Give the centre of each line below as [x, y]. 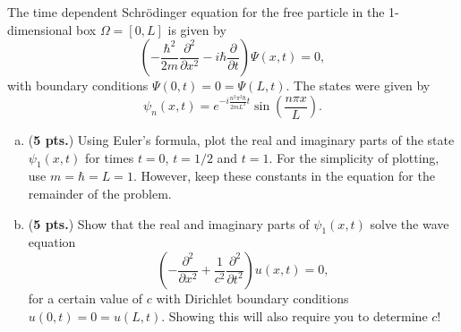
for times [110, 157]
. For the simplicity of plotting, [354, 157]
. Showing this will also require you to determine [295, 315]
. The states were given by [358, 85]
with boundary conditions [78, 85]
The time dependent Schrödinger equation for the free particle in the [196, 12]
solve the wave [410, 223]
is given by [197, 29]
